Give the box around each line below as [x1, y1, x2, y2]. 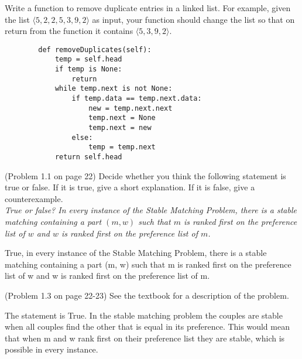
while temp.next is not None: [54, 84, 173, 93]
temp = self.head [54, 55, 122, 64]
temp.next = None [88, 114, 156, 122]
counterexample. [5, 192, 63, 204]
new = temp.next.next [88, 104, 173, 112]
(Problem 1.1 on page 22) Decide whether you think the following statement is [5, 169, 286, 182]
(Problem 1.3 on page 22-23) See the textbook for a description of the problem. [5, 289, 289, 301]
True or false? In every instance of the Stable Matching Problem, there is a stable [5, 204, 297, 216]
